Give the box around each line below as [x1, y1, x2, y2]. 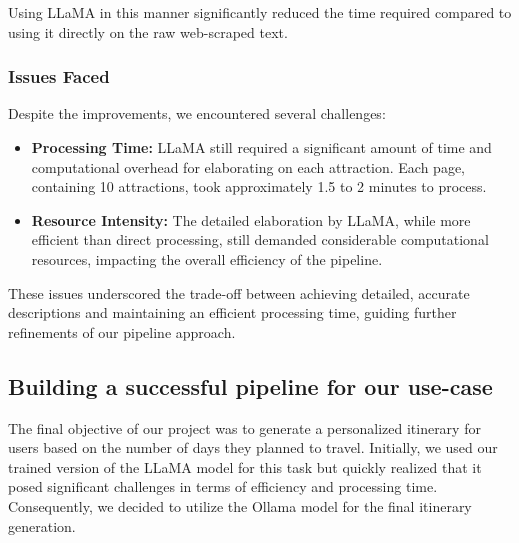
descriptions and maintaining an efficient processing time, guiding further [8, 302, 457, 323]
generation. [8, 515, 76, 536]
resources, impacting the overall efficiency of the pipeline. [31, 248, 383, 269]
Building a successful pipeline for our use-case [8, 370, 493, 401]
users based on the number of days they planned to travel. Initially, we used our [8, 437, 498, 458]
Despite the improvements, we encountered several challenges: [8, 103, 386, 124]
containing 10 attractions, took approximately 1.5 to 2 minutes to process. [31, 176, 487, 197]
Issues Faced [8, 64, 110, 89]
